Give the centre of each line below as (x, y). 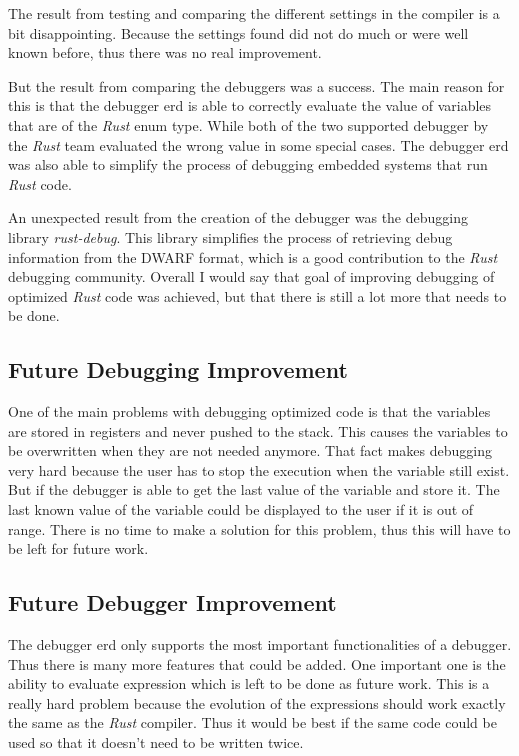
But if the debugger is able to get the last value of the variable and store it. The (254, 489)
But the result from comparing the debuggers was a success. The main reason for (256, 85)
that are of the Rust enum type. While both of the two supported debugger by (248, 124)
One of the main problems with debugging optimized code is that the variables (249, 411)
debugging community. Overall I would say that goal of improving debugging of (251, 276)
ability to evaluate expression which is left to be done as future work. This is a (249, 683)
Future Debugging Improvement (178, 369)
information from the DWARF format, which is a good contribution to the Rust (253, 256)
